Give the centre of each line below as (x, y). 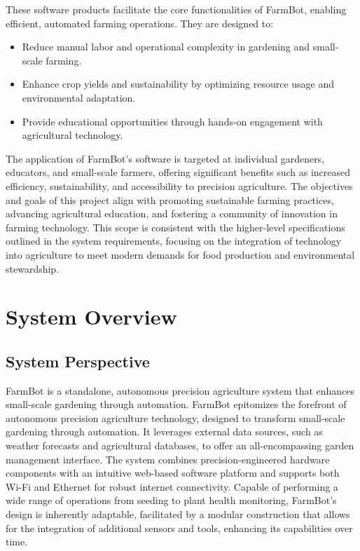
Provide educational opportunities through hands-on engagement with (172, 121)
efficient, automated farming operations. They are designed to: (140, 23)
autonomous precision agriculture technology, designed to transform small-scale (175, 417)
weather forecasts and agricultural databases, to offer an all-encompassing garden (180, 445)
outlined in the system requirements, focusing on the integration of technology (174, 241)
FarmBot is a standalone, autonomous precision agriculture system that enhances (180, 390)
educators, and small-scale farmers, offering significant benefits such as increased (178, 172)
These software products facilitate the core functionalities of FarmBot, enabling (176, 9)
